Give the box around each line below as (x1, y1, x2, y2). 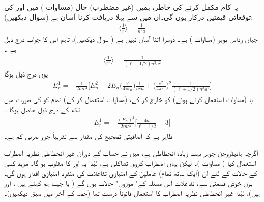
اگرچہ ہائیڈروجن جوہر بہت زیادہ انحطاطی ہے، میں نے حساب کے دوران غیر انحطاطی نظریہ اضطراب (4, 147, 258, 158)
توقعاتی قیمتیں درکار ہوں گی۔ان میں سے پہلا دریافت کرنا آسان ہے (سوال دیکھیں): (4, 11, 253, 22)
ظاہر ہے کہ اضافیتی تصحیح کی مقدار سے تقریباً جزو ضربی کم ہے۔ (4, 130, 173, 141)
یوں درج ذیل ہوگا (4, 68, 48, 79)
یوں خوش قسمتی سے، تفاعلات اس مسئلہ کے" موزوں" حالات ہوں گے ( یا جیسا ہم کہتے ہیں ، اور (4, 178, 253, 188)
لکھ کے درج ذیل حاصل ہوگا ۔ (4, 104, 80, 114)
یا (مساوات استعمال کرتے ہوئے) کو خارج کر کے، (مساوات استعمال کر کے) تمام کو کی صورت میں (4, 94, 253, 105)
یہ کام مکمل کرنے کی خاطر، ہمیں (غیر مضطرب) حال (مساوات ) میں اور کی (4, 2, 238, 12)
